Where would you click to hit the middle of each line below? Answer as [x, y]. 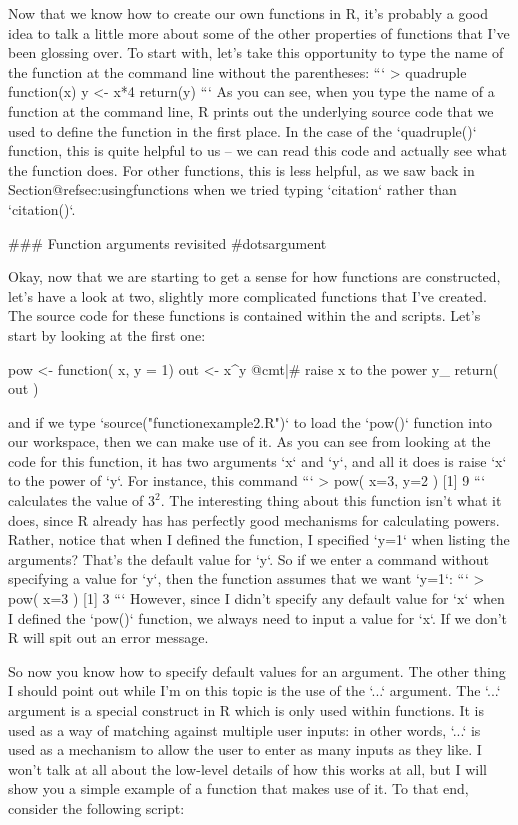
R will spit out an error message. [108, 637]
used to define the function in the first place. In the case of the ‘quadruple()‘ [242, 130]
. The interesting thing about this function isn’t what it [331, 500]
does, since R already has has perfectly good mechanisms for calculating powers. [254, 519]
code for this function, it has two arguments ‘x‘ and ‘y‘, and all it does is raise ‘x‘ [257, 460]
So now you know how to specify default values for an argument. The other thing [257, 670]
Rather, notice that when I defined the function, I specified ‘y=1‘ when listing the [259, 539]
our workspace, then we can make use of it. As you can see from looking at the [249, 441]
